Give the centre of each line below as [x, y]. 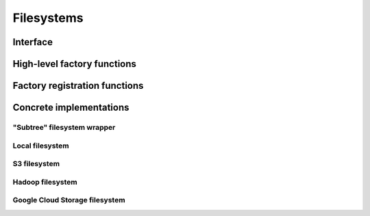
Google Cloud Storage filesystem [69, 200]
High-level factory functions [75, 64]
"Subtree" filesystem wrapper [64, 127]
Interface [33, 42]
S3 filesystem [36, 164]
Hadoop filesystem [45, 182]
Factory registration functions [78, 86]
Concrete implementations [71, 108]
